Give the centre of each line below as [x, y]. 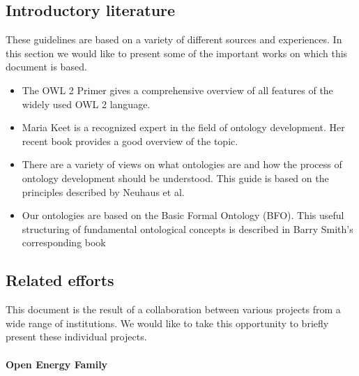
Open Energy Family [57, 364]
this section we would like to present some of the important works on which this [177, 53]
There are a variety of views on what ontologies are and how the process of [182, 164]
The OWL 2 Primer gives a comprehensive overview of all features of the [177, 90]
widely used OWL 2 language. [86, 104]
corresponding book [64, 242]
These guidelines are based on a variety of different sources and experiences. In [174, 39]
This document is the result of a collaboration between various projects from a [173, 309]
